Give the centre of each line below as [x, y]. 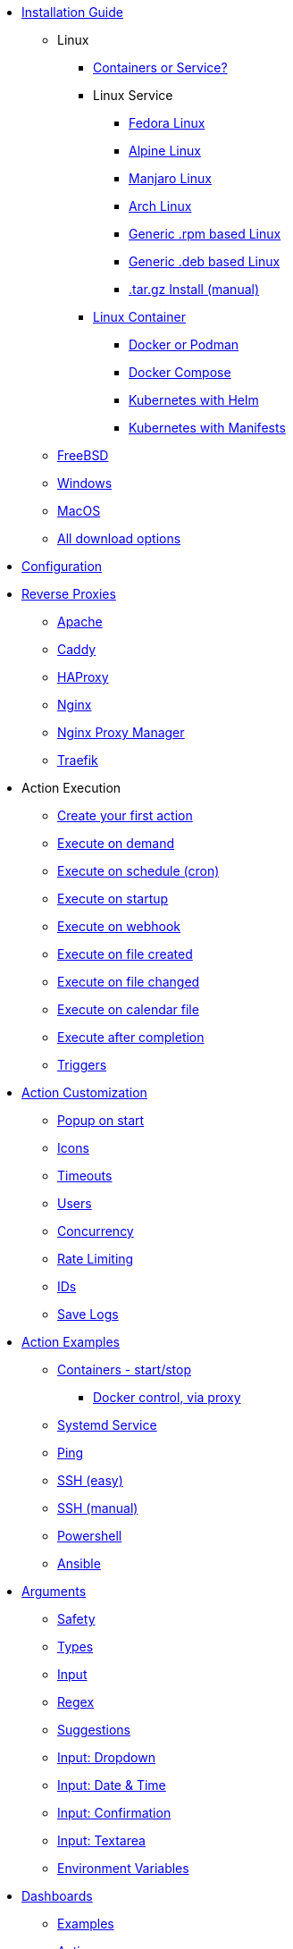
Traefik [78, 760]
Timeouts [85, 1176]
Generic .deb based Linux [205, 261]
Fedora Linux [167, 123]
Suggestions [94, 1730]
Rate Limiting [96, 1259]
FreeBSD [83, 455]
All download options [119, 538]
